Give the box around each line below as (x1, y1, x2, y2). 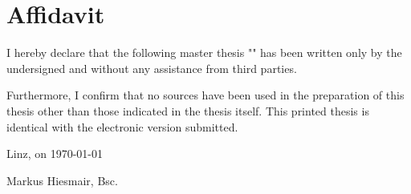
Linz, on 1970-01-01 (6, 145, 103, 162)
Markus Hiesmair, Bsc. (6, 172, 118, 188)
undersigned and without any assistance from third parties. (6, 59, 297, 76)
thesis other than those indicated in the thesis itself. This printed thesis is (6, 102, 369, 119)
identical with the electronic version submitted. (6, 118, 238, 135)
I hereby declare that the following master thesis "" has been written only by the (6, 44, 402, 61)
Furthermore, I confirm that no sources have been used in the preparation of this (6, 87, 405, 103)
